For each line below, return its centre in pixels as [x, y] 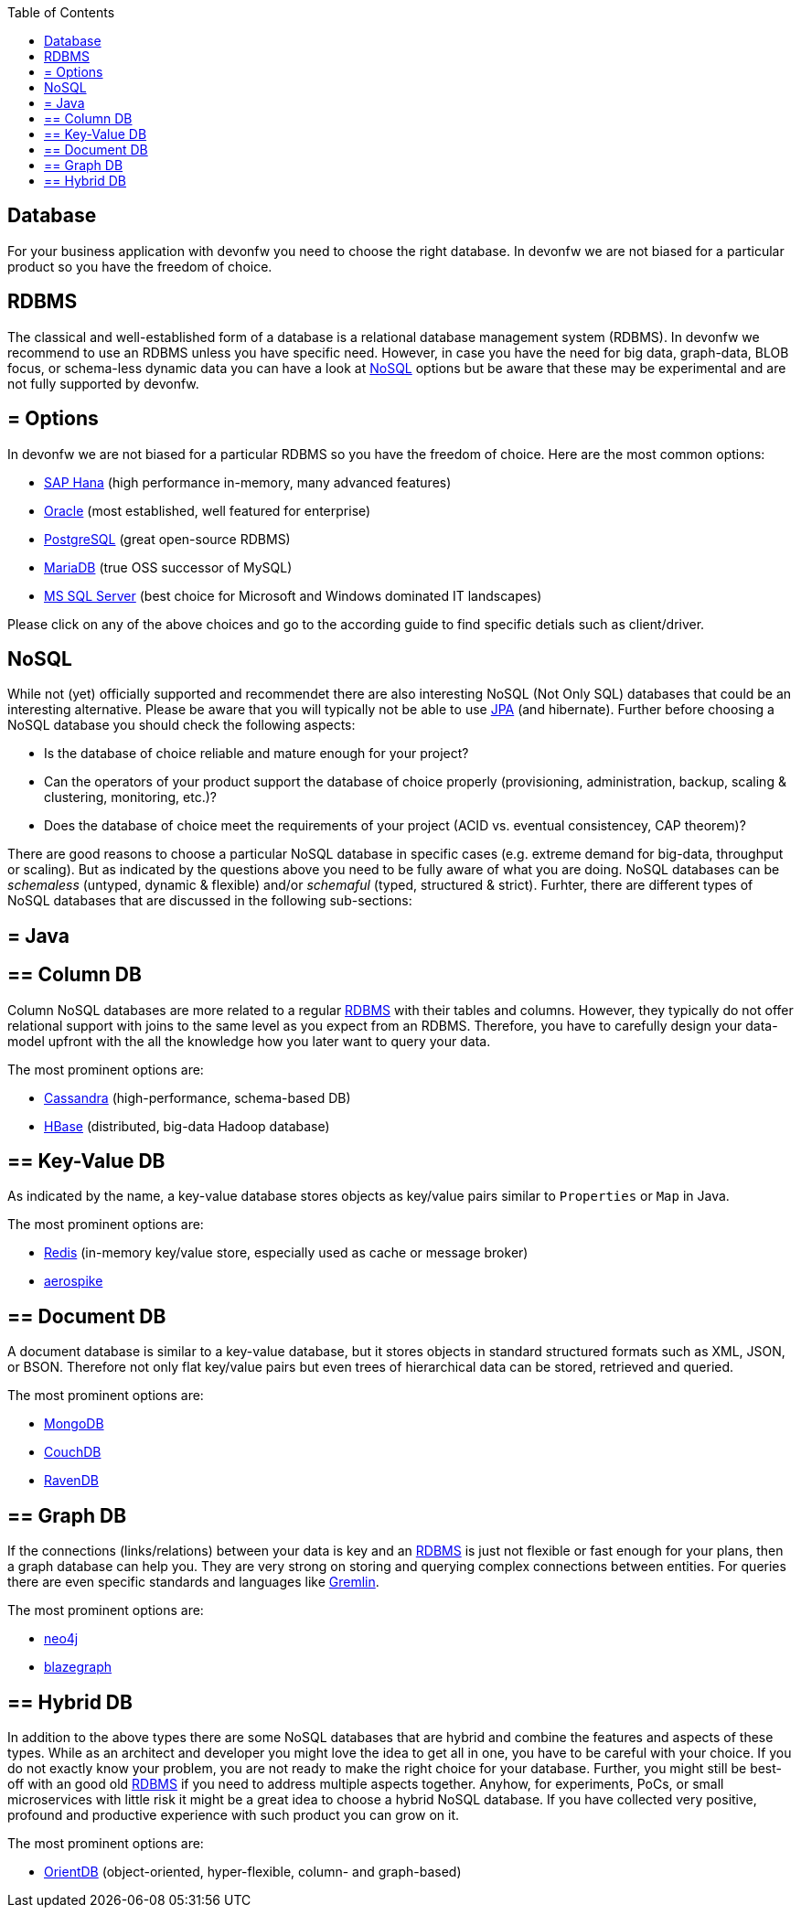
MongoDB [74, 1424]
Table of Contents [61, 12]
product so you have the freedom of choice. [140, 266]
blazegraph [78, 1667]
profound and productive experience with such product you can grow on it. [234, 1815]
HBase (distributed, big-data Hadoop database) [187, 1126]
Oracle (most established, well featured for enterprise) [208, 510]
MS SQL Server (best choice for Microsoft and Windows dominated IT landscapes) [293, 595]
